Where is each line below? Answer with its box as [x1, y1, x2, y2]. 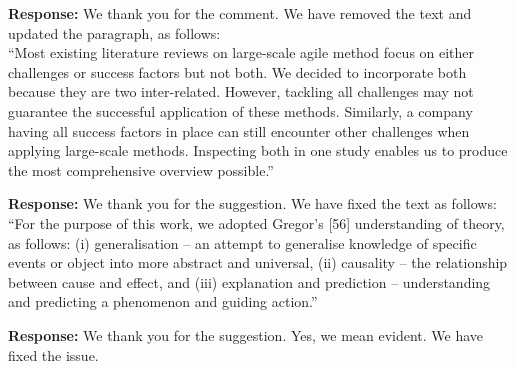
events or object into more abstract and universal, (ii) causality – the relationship [8, 252, 508, 273]
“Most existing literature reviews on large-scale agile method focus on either [8, 42, 475, 63]
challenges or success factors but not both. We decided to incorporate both [8, 61, 467, 82]
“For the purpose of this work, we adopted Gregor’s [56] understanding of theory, [8, 212, 505, 233]
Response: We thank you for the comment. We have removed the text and [8, 3, 472, 23]
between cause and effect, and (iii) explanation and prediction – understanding [8, 271, 491, 292]
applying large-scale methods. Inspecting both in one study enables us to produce [8, 140, 508, 161]
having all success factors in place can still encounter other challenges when [8, 120, 470, 141]
